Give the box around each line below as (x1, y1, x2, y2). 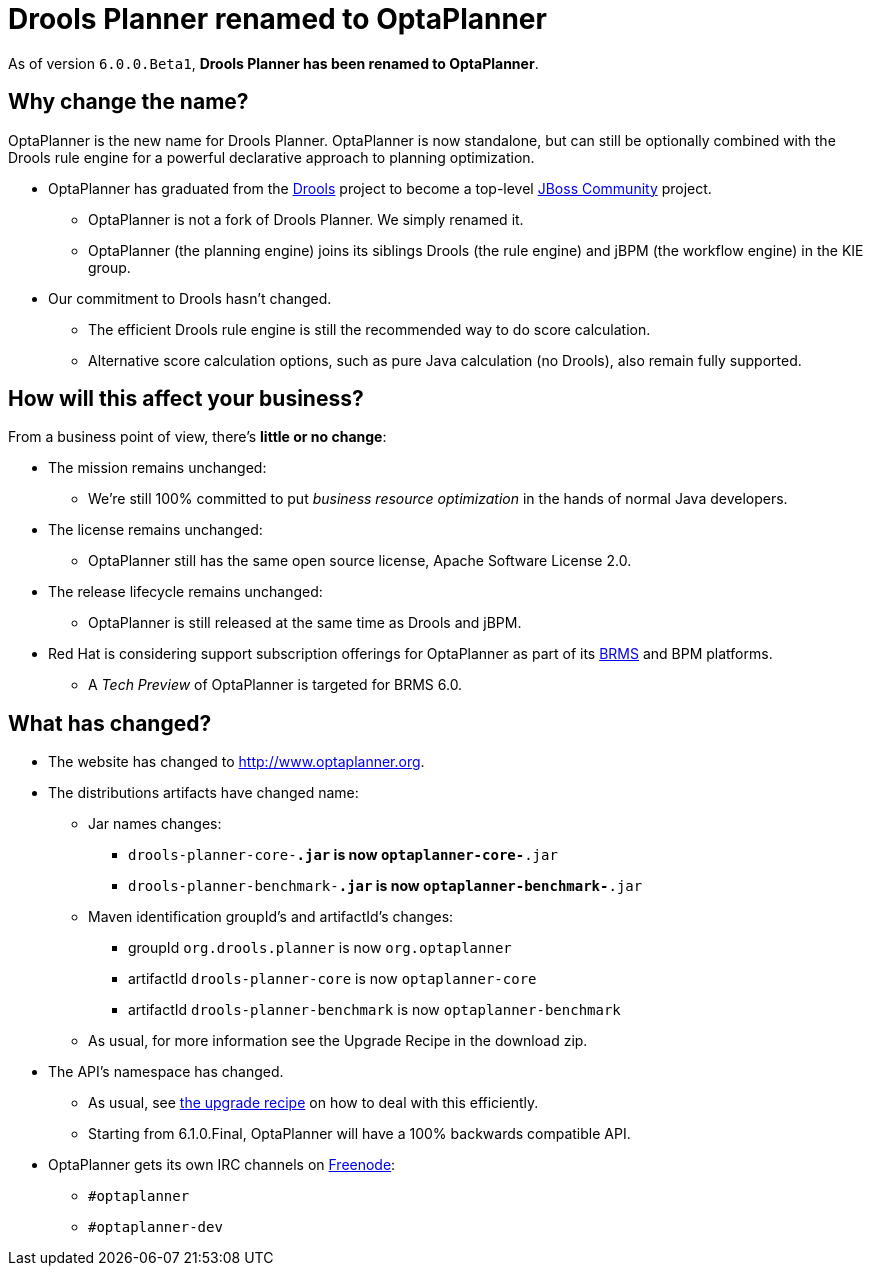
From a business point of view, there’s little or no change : (8, 428, 387, 446)
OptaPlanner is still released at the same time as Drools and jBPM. (88, 614, 522, 632)
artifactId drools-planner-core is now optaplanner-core (128, 970, 537, 988)
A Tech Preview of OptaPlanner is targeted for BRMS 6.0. (88, 676, 463, 694)
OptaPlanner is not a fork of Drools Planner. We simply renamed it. (88, 210, 524, 228)
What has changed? (8, 710, 212, 736)
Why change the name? (8, 89, 249, 115)
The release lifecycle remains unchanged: (48, 583, 323, 601)
